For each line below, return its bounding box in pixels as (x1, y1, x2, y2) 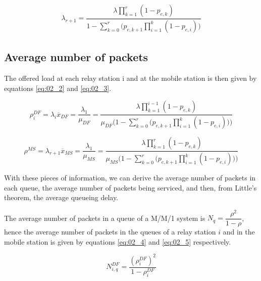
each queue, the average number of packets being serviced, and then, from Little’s (4, 182, 257, 193)
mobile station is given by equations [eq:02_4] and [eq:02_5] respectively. (4, 236, 231, 247)
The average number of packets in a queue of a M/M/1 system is (4, 212, 205, 223)
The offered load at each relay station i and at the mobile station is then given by (4, 73, 257, 83)
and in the (223, 226, 255, 237)
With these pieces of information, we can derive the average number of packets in (4, 172, 256, 183)
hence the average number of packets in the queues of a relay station (4, 226, 216, 237)
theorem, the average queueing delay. (4, 192, 119, 203)
